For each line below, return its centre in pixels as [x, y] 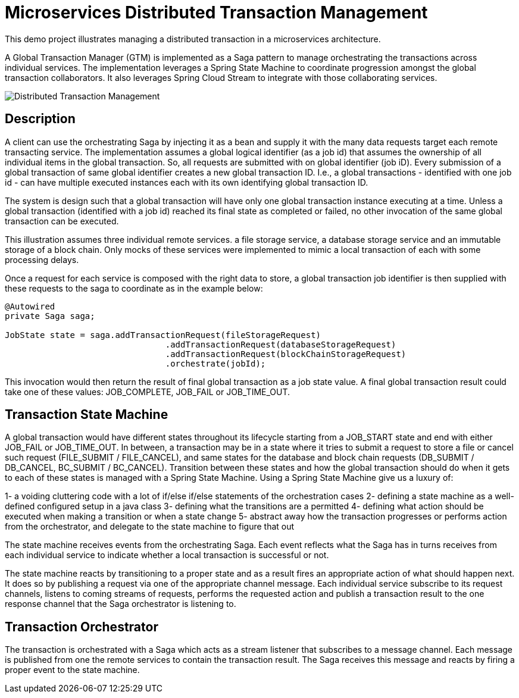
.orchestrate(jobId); [215, 363]
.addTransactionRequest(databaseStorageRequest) [281, 344]
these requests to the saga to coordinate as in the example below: [134, 288]
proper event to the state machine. [72, 670]
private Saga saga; [50, 316]
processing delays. [42, 259]
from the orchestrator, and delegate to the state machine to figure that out [150, 527]
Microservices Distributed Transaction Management [216, 12]
